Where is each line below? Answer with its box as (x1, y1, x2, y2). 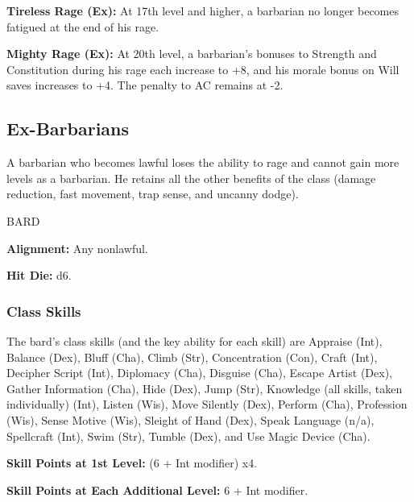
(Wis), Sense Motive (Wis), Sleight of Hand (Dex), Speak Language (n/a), (6, 411, 375, 428)
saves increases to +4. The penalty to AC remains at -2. (6, 77, 284, 93)
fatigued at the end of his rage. (6, 18, 159, 35)
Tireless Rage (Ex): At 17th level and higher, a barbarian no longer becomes (6, 2, 400, 19)
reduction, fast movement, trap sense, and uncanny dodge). (6, 185, 299, 202)
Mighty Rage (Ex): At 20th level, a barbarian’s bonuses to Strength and (6, 45, 377, 62)
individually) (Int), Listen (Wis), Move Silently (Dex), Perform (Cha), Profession (6, 396, 408, 413)
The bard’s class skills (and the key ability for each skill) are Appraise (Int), (6, 332, 383, 349)
